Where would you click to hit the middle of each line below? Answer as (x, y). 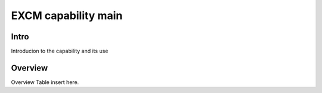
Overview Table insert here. (45, 82)
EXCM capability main (67, 15)
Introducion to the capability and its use (60, 51)
